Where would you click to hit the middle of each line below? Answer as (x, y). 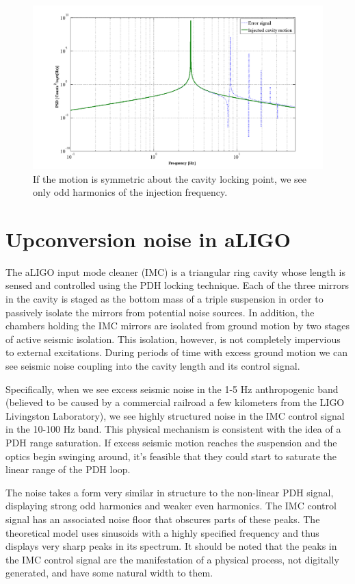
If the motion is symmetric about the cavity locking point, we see (170, 178)
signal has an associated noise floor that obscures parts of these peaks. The (163, 519)
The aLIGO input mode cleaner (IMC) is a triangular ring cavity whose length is (175, 271)
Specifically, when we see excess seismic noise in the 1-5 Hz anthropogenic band (172, 389)
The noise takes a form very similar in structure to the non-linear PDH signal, (170, 492)
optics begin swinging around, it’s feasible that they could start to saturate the (171, 456)
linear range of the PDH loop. (68, 469)
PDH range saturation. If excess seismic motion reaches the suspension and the (171, 442)
